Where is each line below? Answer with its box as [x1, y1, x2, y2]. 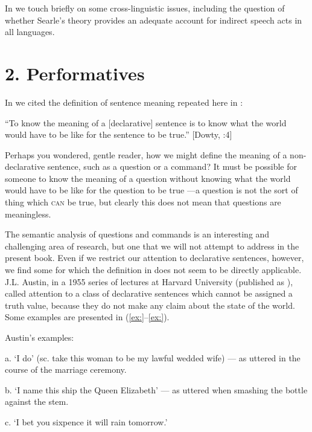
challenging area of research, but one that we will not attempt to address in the [5, 239, 299, 252]
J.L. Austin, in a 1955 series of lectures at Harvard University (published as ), [5, 275, 293, 288]
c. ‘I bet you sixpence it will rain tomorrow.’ [5, 415, 168, 428]
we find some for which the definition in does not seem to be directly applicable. [5, 263, 302, 276]
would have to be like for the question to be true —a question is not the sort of [5, 184, 298, 196]
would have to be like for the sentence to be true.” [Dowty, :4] [5, 128, 232, 141]
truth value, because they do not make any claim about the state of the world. [5, 298, 295, 311]
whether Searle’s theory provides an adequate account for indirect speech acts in [5, 13, 302, 26]
